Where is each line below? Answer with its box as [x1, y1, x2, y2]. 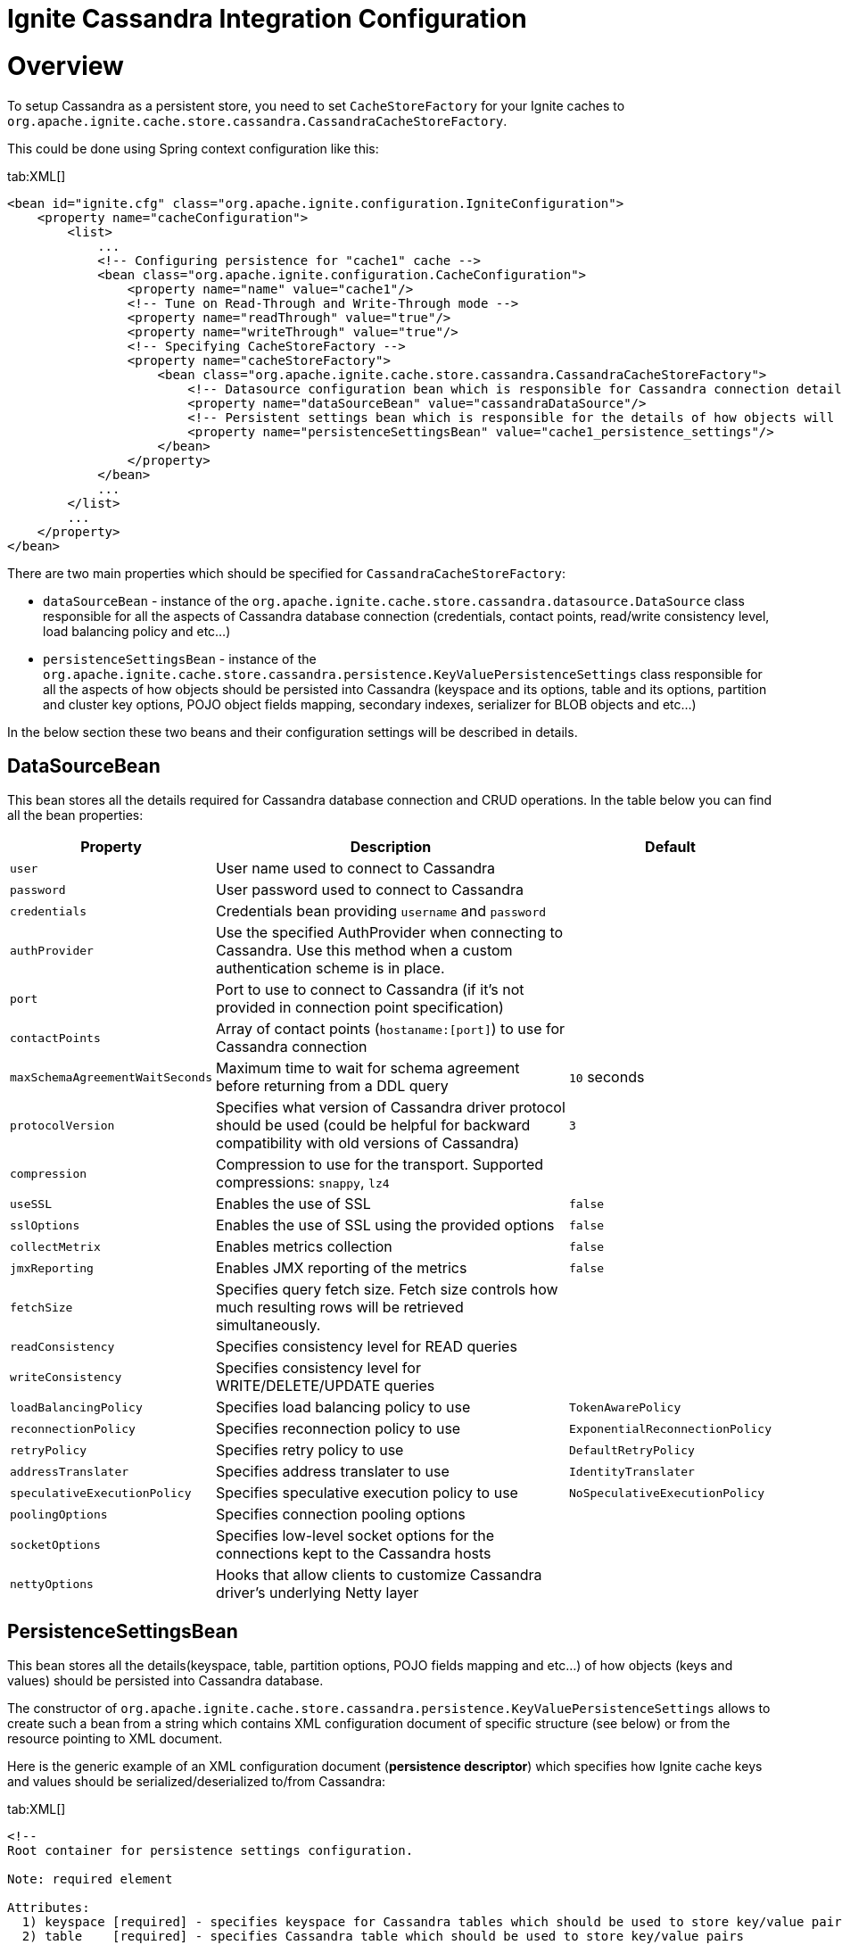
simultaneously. [215, 1316, 321, 1335]
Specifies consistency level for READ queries [215, 1337, 517, 1356]
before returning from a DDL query [215, 1077, 449, 1096]
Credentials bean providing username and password [215, 902, 547, 921]
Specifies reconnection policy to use [215, 1419, 461, 1438]
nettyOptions [10, 1577, 94, 1591]
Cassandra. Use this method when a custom [215, 941, 513, 960]
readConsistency [10, 1339, 115, 1353]
